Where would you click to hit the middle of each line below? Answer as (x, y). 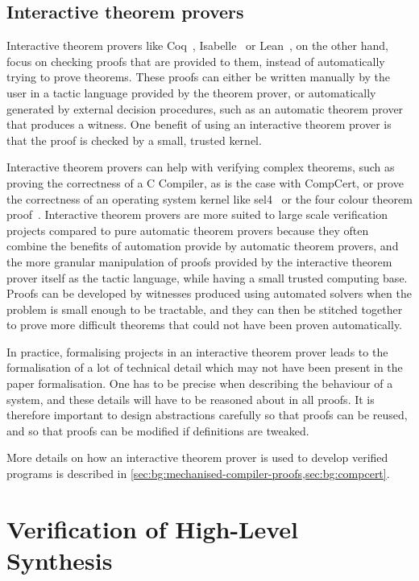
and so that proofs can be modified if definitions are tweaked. (158, 430)
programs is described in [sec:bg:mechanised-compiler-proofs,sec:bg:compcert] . (198, 474)
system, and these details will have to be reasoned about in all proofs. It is (191, 399)
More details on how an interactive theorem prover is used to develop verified (197, 457)
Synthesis (60, 560)
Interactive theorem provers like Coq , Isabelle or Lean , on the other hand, (197, 45)
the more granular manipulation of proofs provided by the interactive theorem (199, 261)
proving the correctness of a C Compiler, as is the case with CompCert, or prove (205, 182)
